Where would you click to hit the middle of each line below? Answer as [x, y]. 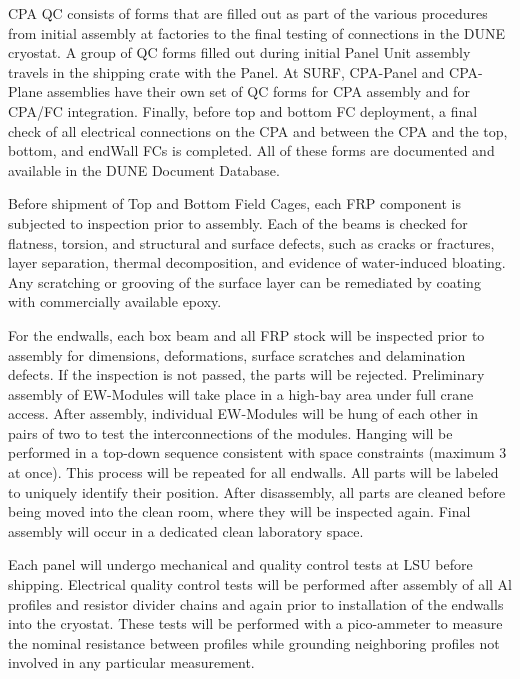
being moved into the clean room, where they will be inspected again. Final [239, 511]
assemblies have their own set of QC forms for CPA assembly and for [258, 91]
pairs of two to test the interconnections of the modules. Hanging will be [230, 432]
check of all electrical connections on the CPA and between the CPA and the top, [258, 130]
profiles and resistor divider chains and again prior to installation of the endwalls [256, 603]
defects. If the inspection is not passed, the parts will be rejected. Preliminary [246, 374]
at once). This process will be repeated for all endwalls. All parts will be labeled [253, 472]
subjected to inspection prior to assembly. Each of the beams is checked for [238, 222]
